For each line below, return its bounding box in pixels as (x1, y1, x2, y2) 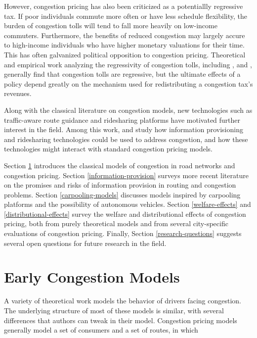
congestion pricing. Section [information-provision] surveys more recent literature (4, 170, 249, 180)
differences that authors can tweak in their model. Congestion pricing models (4, 315, 237, 325)
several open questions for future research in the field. (4, 238, 167, 248)
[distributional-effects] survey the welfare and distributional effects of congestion (4, 208, 246, 219)
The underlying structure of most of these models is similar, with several (4, 305, 224, 315)
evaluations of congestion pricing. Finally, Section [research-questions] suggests (4, 228, 242, 239)
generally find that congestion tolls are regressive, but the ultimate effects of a (4, 69, 241, 79)
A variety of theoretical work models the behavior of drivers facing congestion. (4, 295, 241, 306)
